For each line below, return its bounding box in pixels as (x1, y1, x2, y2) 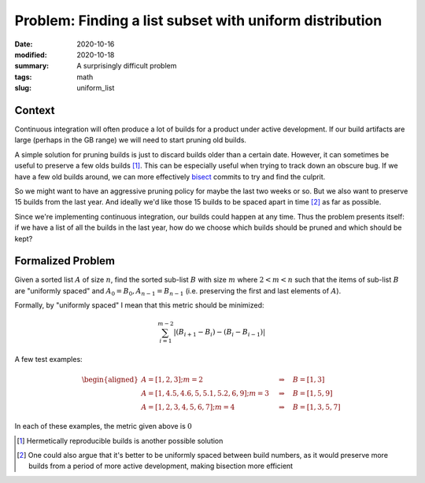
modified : (14, 50, 47, 59)
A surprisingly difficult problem (76, 61, 177, 71)
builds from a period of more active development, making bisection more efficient (28, 461, 294, 471)
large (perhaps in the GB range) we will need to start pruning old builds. (14, 135, 247, 145)
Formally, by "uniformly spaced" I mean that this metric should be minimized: (14, 300, 264, 310)
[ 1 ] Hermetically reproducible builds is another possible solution (17, 436, 224, 445)
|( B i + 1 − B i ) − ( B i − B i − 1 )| (173, 327, 266, 338)
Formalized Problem (14, 254, 116, 267)
